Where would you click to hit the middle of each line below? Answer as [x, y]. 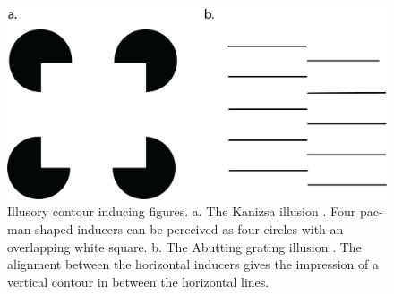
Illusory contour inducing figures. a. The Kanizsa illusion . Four [182, 211]
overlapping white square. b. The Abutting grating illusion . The [184, 246]
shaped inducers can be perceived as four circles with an [189, 229]
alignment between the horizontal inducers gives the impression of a [193, 264]
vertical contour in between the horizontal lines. [138, 281]
